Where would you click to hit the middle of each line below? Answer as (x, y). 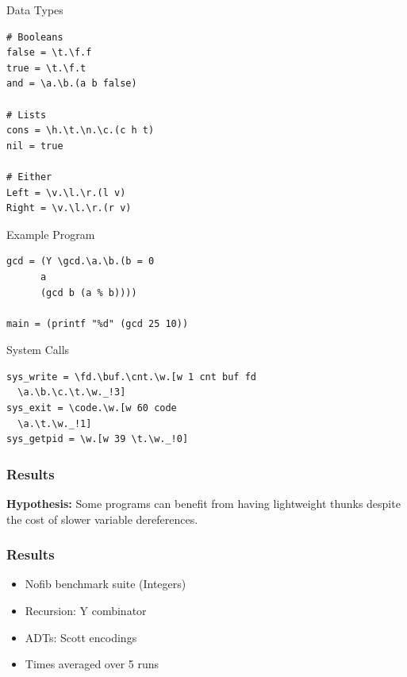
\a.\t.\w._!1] (55, 423)
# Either (29, 177)
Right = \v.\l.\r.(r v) (69, 208)
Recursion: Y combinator (86, 611)
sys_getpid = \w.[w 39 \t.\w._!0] (98, 439)
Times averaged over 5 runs (92, 664)
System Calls (38, 350)
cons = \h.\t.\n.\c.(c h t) (81, 131)
